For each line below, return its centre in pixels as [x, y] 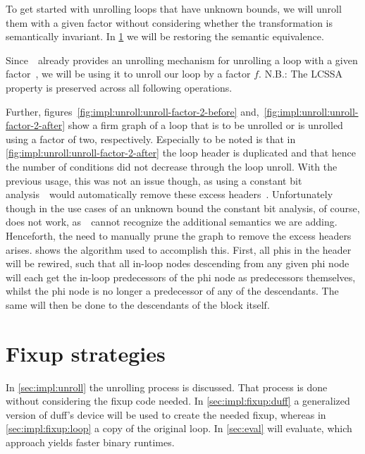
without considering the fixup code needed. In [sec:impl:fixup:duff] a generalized [178, 401]
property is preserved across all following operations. [119, 87]
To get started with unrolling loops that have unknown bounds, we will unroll [174, 8]
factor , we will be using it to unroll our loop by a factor [128, 74]
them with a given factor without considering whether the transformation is [169, 22]
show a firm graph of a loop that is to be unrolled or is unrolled [205, 125]
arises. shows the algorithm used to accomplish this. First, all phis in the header [179, 249]
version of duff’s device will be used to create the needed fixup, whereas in [166, 414]
